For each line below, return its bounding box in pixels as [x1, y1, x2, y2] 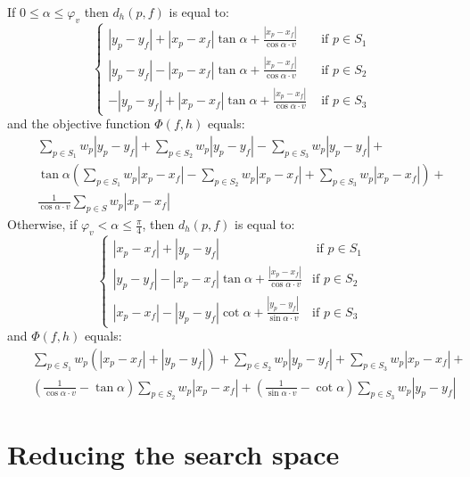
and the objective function [7, 114, 151, 133]
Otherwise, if [7, 215, 78, 234]
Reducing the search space [7, 436, 340, 473]
